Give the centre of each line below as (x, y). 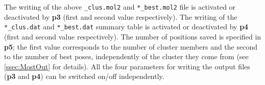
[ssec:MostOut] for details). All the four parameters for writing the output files (127, 66)
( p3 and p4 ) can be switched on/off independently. (84, 76)
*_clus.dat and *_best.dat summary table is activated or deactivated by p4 (126, 27)
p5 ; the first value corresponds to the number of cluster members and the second (131, 46)
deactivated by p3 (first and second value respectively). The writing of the (121, 16)
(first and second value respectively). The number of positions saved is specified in (133, 36)
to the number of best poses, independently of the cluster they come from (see (126, 56)
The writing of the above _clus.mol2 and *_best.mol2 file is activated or (120, 7)
